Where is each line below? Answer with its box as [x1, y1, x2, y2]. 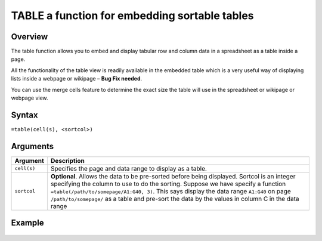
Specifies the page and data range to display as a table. [51, 164, 207, 172]
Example [11, 218, 44, 228]
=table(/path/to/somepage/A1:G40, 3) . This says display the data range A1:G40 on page [51, 187, 292, 195]
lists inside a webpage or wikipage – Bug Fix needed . [11, 75, 143, 82]
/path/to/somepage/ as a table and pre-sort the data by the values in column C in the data [51, 194, 299, 203]
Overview [11, 32, 48, 42]
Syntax [11, 110, 38, 120]
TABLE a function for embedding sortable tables [11, 9, 254, 22]
